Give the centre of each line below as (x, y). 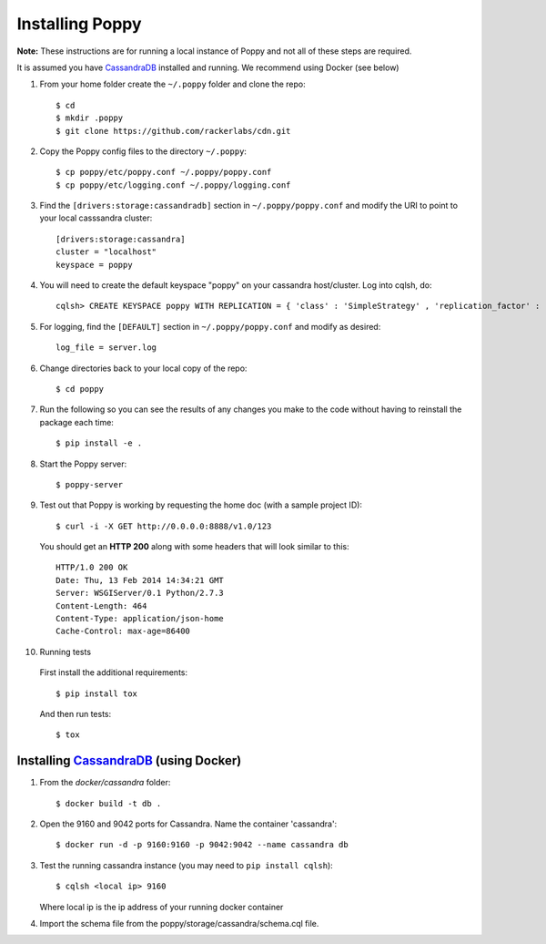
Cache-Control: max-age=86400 (123, 631)
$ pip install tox (97, 693)
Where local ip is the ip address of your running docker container (162, 907)
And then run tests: (76, 714)
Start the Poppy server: (83, 464)
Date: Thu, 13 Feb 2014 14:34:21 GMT (140, 580)
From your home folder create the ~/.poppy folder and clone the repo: (173, 84)
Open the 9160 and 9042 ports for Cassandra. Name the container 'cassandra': (188, 824)
